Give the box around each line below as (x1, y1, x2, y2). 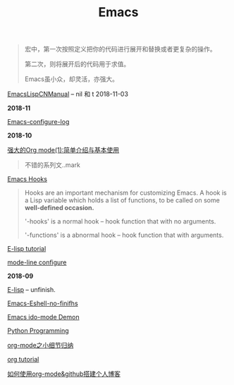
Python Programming (7, 326, 69, 335)
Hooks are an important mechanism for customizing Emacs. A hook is (24, 188, 227, 197)
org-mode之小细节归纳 (7, 341, 74, 350)
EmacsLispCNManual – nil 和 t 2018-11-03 (7, 90, 129, 99)
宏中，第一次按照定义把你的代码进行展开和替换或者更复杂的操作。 (24, 45, 216, 54)
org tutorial (7, 355, 39, 364)
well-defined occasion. (24, 204, 94, 212)
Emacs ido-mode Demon (7, 313, 80, 322)
